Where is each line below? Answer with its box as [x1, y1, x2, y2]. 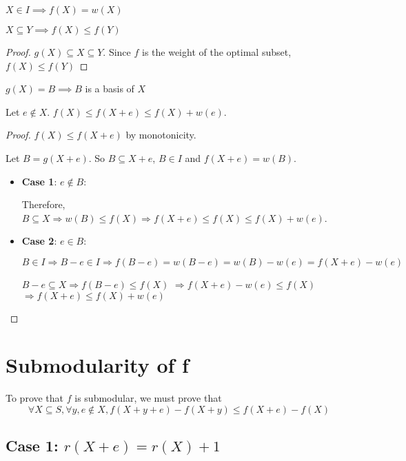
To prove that [6, 391, 64, 405]
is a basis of [85, 81, 134, 96]
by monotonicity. [125, 127, 196, 142]
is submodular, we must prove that [74, 391, 222, 405]
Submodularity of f [6, 351, 189, 379]
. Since [103, 45, 131, 59]
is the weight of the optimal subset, [142, 45, 292, 59]
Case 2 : [21, 234, 57, 248]
